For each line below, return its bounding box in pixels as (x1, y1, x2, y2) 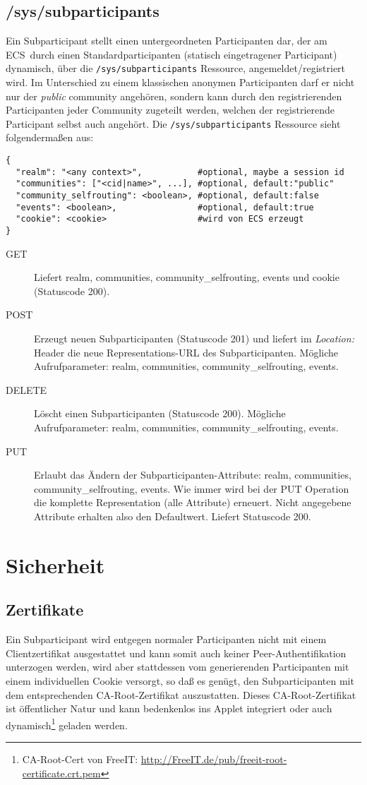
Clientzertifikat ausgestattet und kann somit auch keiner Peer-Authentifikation (6, 645, 347, 660)
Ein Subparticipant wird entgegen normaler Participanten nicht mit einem (6, 632, 327, 647)
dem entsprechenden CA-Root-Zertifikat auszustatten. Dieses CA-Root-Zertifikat (6, 687, 356, 702)
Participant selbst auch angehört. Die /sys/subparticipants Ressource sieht (6, 116, 341, 131)
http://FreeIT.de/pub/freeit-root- (140, 751, 287, 766)
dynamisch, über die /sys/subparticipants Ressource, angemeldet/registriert (6, 61, 346, 76)
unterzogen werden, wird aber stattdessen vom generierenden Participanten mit (6, 659, 349, 674)
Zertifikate (6, 599, 84, 621)
